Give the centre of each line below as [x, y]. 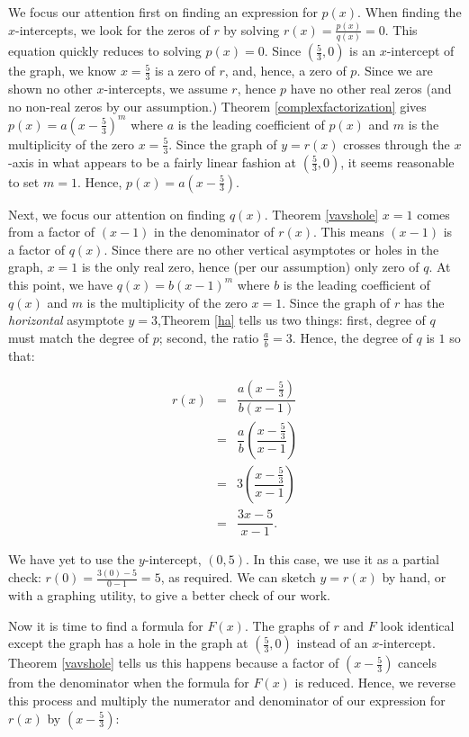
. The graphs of [287, 625]
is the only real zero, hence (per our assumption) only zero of [250, 267]
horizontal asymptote [66, 320]
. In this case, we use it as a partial [343, 559]
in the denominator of [214, 232]
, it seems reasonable [397, 162]
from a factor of [52, 232]
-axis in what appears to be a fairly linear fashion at [153, 162]
